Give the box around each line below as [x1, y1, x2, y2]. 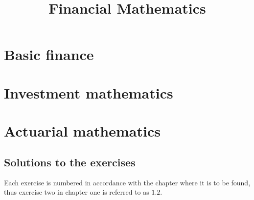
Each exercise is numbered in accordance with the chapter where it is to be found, [4, 177, 251, 187]
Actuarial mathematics [4, 121, 161, 141]
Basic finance [4, 44, 94, 64]
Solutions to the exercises [4, 154, 136, 169]
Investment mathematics [4, 82, 173, 102]
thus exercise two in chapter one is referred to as [4, 187, 149, 197]
